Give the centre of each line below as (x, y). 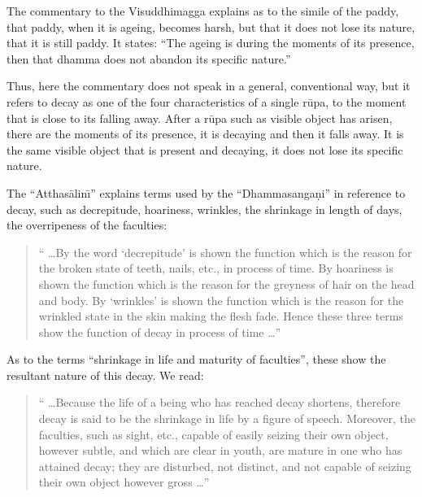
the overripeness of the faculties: (87, 225)
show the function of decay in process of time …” (160, 331)
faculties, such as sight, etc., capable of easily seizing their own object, (213, 434)
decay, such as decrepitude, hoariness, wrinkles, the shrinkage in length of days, (204, 209)
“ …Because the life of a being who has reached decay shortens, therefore (220, 402)
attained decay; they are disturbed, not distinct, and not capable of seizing (225, 466)
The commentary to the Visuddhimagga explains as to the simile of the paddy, (203, 11)
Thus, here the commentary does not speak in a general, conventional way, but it (209, 86)
